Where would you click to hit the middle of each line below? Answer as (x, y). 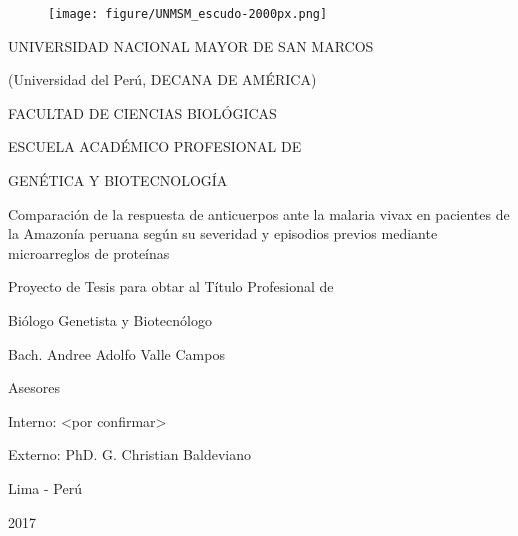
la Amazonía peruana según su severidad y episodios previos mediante (223, 233)
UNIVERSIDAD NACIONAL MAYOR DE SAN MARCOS (191, 45)
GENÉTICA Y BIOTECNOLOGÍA (118, 180)
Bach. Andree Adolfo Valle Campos (116, 353)
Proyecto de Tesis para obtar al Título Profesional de (171, 286)
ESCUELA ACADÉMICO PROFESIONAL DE (155, 146)
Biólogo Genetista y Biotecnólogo (110, 320)
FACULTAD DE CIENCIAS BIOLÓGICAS (142, 112)
